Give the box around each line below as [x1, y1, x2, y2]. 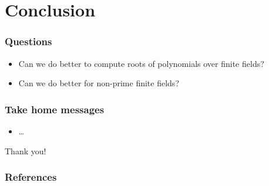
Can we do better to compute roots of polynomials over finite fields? [18, 57, 264, 69]
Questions [5, 34, 52, 49]
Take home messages [5, 102, 105, 116]
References [5, 170, 57, 184]
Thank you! [5, 144, 46, 157]
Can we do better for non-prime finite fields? [18, 77, 179, 89]
